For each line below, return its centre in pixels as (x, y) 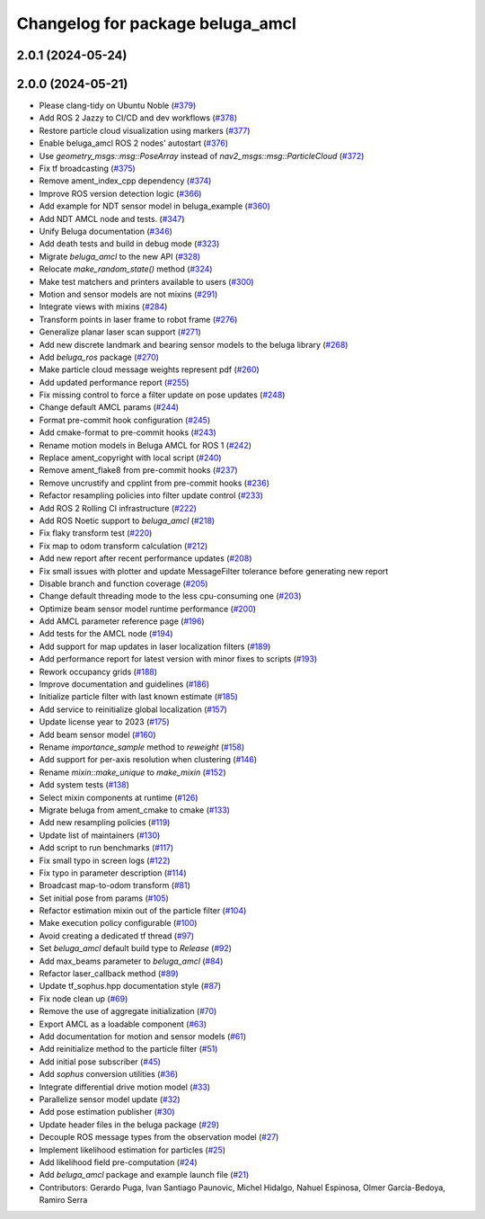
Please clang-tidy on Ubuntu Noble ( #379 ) (118, 106)
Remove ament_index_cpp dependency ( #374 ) (125, 181)
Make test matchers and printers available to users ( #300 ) (147, 281)
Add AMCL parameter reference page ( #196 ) (122, 621)
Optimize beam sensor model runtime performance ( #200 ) (147, 609)
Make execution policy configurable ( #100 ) (118, 923)
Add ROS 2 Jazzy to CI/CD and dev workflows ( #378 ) (138, 118)
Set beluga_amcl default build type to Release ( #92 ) (136, 948)
